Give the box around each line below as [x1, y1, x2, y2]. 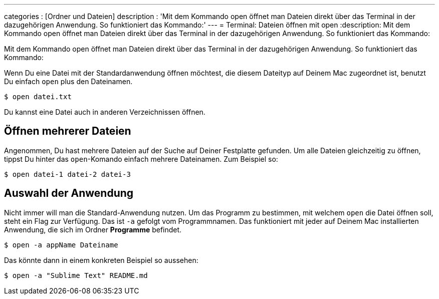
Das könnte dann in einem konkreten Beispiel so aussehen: [4, 255, 198, 264]
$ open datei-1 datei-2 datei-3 [4, 170, 131, 178]
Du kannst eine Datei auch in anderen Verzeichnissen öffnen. [4, 108, 205, 116]
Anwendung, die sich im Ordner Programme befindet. [4, 225, 182, 234]
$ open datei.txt [4, 93, 72, 101]
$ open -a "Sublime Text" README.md [4, 271, 148, 279]
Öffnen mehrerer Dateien [4, 125, 131, 138]
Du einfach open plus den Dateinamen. [4, 77, 133, 86]
